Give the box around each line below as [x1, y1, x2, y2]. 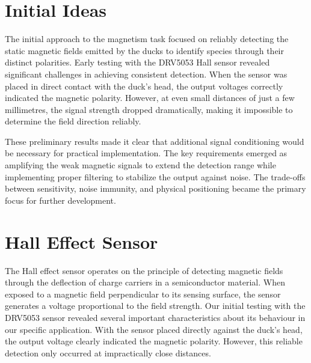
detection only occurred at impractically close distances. [5, 346, 211, 359]
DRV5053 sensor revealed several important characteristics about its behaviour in [5, 311, 306, 323]
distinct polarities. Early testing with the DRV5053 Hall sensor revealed [5, 56, 270, 69]
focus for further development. [5, 194, 116, 206]
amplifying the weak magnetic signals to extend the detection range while [5, 159, 276, 171]
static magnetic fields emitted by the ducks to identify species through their [5, 44, 285, 56]
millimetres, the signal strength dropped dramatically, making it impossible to [5, 103, 293, 115]
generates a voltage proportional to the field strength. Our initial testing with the [5, 299, 306, 312]
